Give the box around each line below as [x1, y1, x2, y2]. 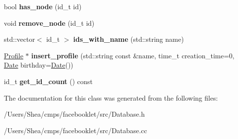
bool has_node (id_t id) [4, 1, 82, 11]
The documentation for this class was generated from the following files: [4, 92, 218, 103]
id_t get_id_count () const [4, 76, 93, 86]
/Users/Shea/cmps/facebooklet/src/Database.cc [4, 125, 147, 135]
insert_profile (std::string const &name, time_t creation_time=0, [31, 50, 235, 60]
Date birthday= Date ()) [4, 60, 73, 70]
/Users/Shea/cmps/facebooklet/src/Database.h [4, 109, 145, 119]
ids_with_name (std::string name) [73, 34, 184, 44]
